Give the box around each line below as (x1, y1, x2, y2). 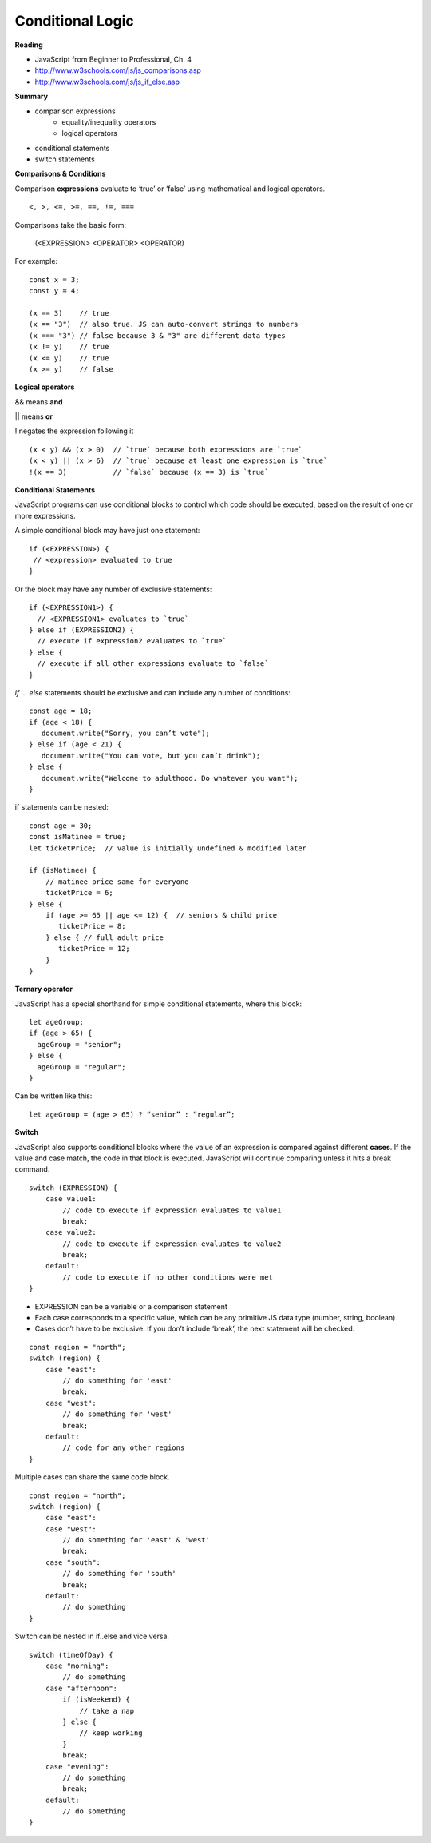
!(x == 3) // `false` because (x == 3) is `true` (29, 468, 269, 476)
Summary (14, 92, 48, 102)
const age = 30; (29, 821, 93, 830)
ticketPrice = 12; (58, 944, 131, 953)
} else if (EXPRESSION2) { (29, 625, 135, 635)
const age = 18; (29, 707, 93, 715)
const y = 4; (29, 286, 80, 296)
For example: (14, 257, 58, 266)
